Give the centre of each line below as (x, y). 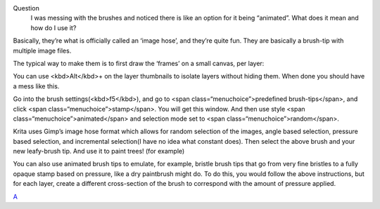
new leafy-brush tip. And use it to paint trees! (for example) (99, 151)
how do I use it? (53, 27)
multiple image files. (42, 50)
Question (26, 8)
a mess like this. (36, 86)
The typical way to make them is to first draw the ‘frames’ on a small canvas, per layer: (139, 63)
